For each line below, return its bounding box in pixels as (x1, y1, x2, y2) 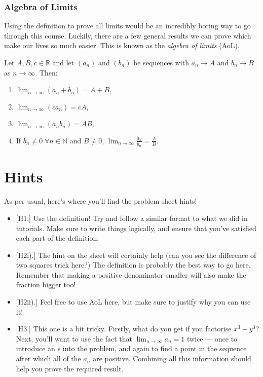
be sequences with (133, 57, 189, 67)
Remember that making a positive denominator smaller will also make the (16, 269, 246, 280)
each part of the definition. (16, 233, 99, 243)
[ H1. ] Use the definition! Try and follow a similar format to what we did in (16, 212, 248, 223)
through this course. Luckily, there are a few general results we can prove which (4, 30, 251, 41)
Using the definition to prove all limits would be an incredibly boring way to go (4, 20, 251, 31)
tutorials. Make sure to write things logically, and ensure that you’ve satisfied (16, 222, 256, 233)
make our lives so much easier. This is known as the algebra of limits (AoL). (4, 40, 240, 51)
